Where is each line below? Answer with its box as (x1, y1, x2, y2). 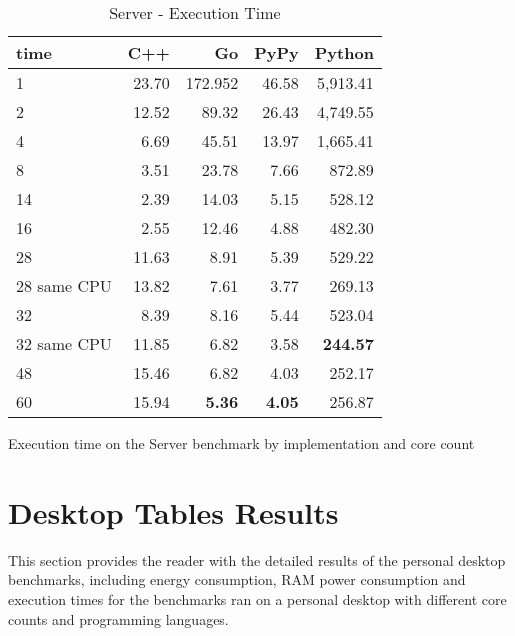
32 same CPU (16, 332, 112, 355)
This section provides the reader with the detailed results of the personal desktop (8, 549, 506, 570)
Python (314, 41, 374, 64)
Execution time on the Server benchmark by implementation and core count (8, 433, 475, 453)
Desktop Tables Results (8, 491, 339, 532)
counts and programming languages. (8, 608, 229, 629)
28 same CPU (16, 274, 112, 297)
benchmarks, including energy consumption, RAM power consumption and (8, 569, 466, 590)
